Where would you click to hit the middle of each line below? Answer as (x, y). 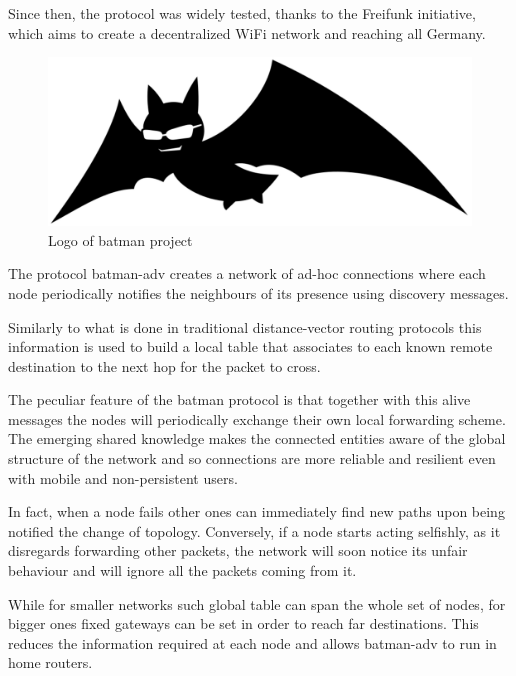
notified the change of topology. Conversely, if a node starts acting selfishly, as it (254, 530)
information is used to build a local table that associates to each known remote (250, 346)
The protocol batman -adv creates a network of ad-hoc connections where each (247, 273)
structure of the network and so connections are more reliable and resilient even (252, 458)
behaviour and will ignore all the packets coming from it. (182, 570)
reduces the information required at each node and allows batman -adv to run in (252, 642)
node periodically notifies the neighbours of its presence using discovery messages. (258, 292)
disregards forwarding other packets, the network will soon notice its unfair (238, 550)
